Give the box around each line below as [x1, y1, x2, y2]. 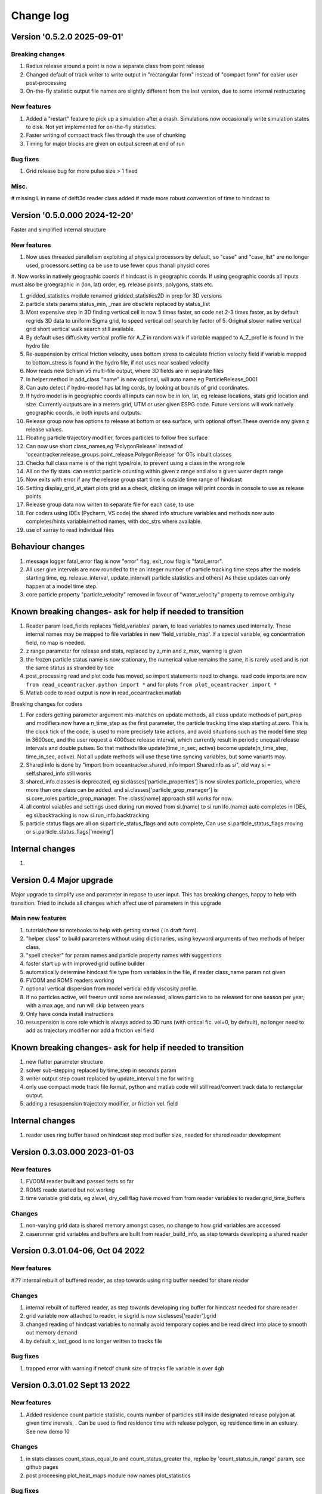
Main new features [11, 914, 67, 923]
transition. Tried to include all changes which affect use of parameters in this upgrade [11, 899, 222, 907]
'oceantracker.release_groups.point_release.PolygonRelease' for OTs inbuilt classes [26, 451, 232, 458]
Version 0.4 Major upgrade [11, 875, 113, 886]
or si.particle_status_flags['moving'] [26, 828, 114, 835]
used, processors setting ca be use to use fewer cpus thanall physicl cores [26, 262, 210, 269]
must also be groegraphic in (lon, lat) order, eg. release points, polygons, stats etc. [11, 281, 214, 288]
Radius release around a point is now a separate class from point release [26, 63, 205, 70]
